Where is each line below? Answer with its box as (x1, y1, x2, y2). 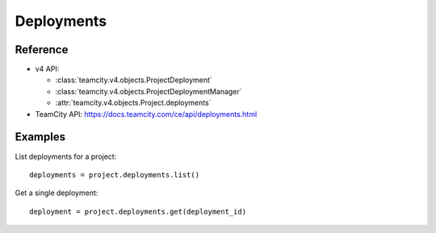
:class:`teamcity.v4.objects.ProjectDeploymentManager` (55, 86, 242, 96)
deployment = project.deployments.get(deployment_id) (29, 206, 246, 216)
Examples (15, 130, 66, 144)
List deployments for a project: (15, 152, 117, 161)
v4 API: (35, 64, 60, 74)
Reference (15, 43, 69, 56)
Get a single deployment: (15, 188, 99, 198)
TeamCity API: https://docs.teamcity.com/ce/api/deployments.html (35, 109, 258, 119)
